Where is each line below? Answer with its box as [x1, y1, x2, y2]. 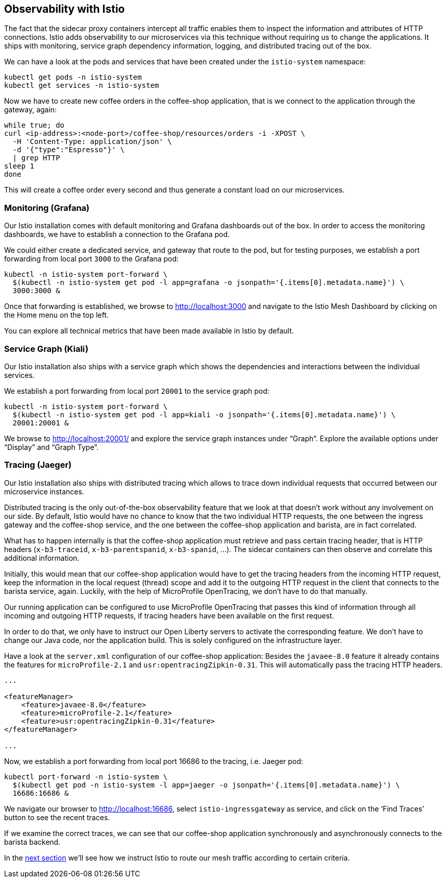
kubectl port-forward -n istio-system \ [4, 772, 168, 781]
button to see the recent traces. [4, 813, 110, 822]
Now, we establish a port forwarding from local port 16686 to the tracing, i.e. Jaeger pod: [4, 756, 303, 766]
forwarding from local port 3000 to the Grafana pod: [4, 254, 179, 264]
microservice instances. [4, 487, 84, 496]
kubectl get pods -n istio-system [4, 73, 142, 82]
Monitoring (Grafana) [4, 202, 90, 213]
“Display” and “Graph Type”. [4, 442, 99, 451]
